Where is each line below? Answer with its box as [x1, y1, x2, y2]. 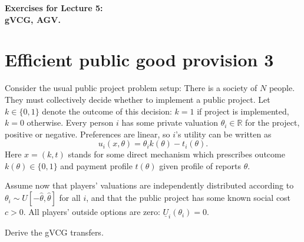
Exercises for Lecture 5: [5, 2, 103, 14]
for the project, [245, 116, 300, 129]
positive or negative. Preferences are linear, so [5, 127, 170, 140]
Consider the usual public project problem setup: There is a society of [5, 82, 257, 94]
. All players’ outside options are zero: [23, 206, 160, 218]
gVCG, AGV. [5, 13, 61, 25]
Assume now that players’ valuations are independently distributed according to [5, 179, 294, 191]
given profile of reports [159, 159, 241, 172]
